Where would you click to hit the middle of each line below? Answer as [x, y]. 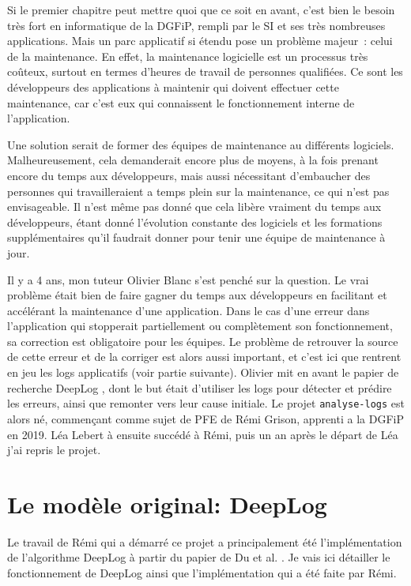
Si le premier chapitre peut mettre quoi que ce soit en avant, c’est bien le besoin [201, 9]
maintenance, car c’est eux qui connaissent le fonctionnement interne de [181, 102]
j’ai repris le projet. [54, 450]
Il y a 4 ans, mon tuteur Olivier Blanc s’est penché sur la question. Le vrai [188, 279]
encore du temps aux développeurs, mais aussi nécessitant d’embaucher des [189, 175]
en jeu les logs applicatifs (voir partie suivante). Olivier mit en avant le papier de [203, 372]
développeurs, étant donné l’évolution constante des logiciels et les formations [195, 222]
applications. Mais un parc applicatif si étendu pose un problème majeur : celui [200, 41]
